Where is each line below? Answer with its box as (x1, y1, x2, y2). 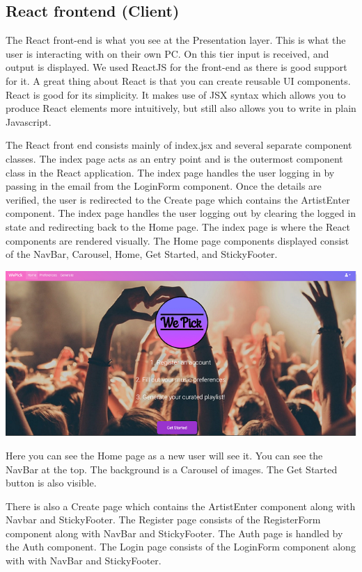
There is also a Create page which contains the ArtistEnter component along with (6, 498, 356, 513)
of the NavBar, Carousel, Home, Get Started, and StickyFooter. (6, 247, 278, 261)
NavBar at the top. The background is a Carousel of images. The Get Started (6, 461, 338, 476)
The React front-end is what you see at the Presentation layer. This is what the (6, 33, 346, 47)
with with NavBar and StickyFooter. (6, 553, 162, 568)
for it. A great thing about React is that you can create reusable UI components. (6, 73, 351, 88)
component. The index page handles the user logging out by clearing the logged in (6, 206, 356, 220)
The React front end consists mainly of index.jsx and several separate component (6, 138, 352, 152)
